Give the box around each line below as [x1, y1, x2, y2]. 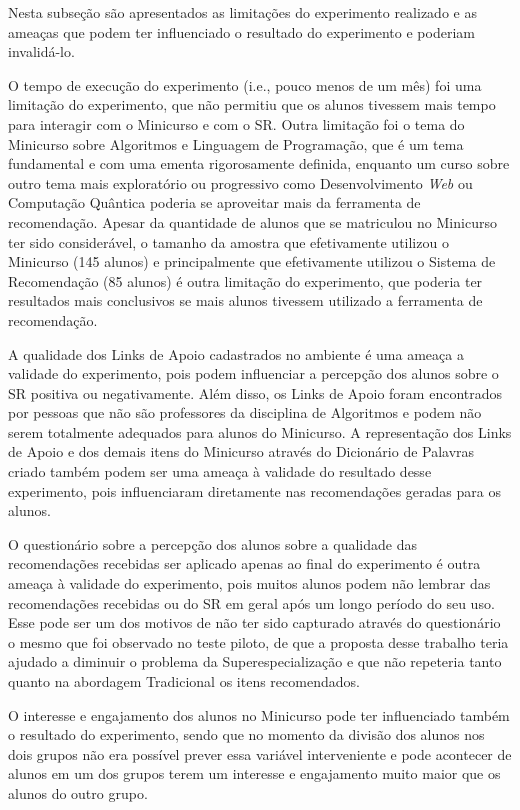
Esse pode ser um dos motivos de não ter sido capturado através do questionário [8, 612, 501, 633]
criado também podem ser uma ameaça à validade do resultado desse [8, 461, 432, 482]
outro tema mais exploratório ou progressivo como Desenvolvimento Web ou [8, 172, 473, 193]
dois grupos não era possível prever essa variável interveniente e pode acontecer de [8, 743, 512, 764]
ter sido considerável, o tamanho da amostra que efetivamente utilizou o [8, 231, 449, 252]
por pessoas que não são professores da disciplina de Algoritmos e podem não [8, 402, 482, 423]
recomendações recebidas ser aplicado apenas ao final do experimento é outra [8, 553, 481, 574]
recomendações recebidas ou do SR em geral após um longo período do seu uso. [8, 592, 495, 613]
